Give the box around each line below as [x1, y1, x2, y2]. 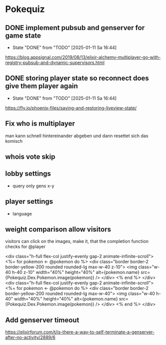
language [12, 210, 32, 216]
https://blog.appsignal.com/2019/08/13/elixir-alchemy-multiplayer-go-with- [5, 54, 161, 60]
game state [5, 31, 41, 40]
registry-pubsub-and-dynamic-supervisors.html [5, 60, 105, 66]
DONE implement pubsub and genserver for [5, 24, 145, 32]
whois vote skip [5, 153, 56, 161]
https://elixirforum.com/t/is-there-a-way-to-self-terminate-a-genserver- [5, 329, 155, 335]
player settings [5, 197, 54, 206]
